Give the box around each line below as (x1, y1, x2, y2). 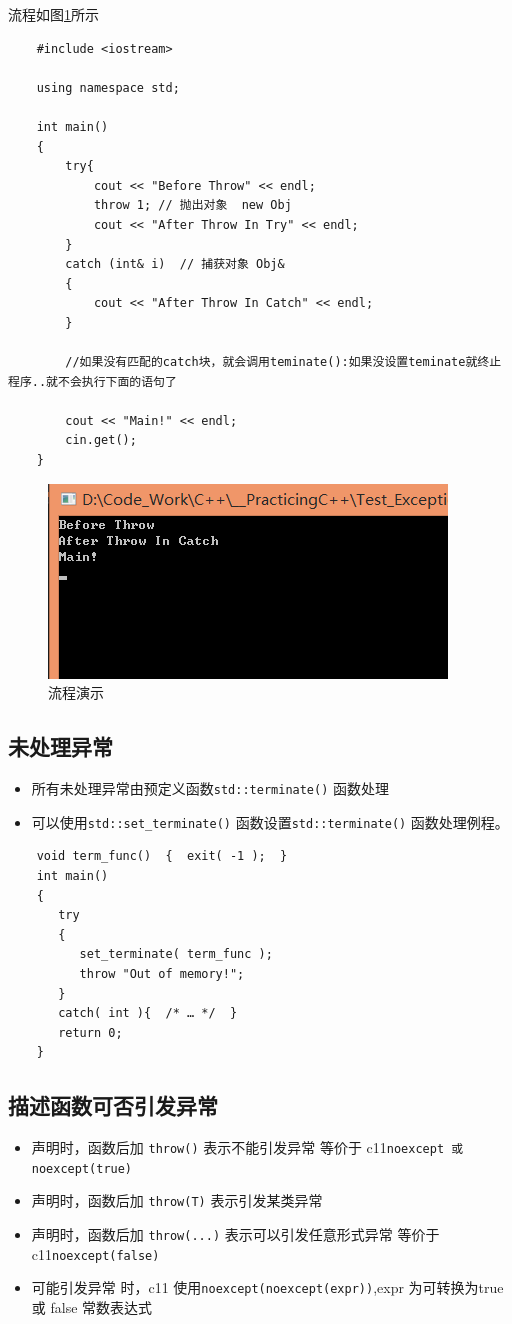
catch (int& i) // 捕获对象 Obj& (65, 257, 285, 272)
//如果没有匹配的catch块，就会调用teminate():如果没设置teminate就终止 (65, 355, 502, 370)
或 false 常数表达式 (31, 1297, 153, 1318)
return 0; (58, 1025, 123, 1040)
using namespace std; (36, 80, 180, 95)
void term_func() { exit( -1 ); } (36, 849, 288, 864)
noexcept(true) (31, 1161, 133, 1176)
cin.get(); (65, 433, 137, 448)
